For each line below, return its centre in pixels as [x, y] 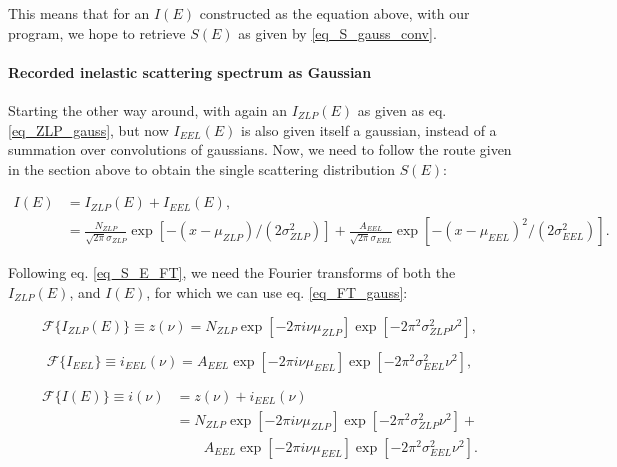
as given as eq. [402, 109]
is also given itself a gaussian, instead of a [369, 129]
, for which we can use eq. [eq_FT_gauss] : [277, 292]
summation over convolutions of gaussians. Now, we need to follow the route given [260, 149]
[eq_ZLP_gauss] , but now [88, 129]
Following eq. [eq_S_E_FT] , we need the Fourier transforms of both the [232, 272]
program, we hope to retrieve [97, 32]
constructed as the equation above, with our [334, 13]
